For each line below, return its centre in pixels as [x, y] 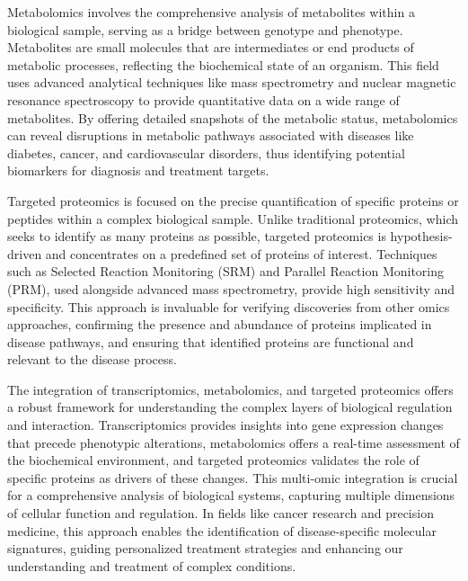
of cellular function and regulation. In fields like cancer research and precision [221, 513]
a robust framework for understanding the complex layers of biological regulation [230, 407]
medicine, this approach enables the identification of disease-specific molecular [222, 530]
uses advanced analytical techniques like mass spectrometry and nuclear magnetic [232, 82]
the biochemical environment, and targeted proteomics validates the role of [213, 460]
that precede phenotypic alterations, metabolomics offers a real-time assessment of [234, 442]
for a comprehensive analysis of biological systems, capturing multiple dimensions [231, 495]
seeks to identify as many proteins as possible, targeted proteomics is [197, 236]
